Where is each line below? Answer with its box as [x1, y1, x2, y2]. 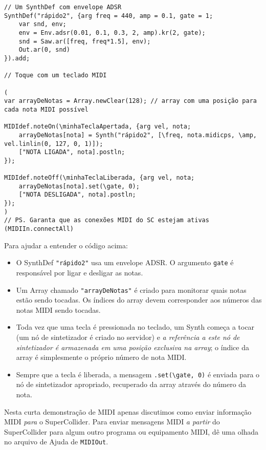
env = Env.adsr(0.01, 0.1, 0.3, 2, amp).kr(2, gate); [18, 29, 206, 36]
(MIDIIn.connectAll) [4, 225, 74, 233]
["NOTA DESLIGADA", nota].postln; [18, 191, 136, 199]
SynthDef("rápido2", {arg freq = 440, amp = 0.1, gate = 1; [4, 12, 213, 19]
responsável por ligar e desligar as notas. [16, 267, 143, 277]
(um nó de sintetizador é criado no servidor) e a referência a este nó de [16, 332, 240, 342]
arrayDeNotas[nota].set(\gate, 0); [18, 182, 140, 190]
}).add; [4, 54, 30, 62]
